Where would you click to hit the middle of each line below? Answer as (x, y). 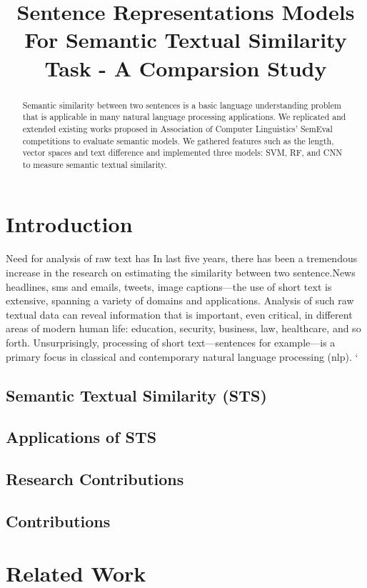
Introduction (69, 224)
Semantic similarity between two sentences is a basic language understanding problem (182, 105)
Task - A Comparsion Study (186, 68)
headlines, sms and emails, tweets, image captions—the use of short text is (169, 286)
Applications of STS (81, 437)
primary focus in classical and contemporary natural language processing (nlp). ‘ (182, 356)
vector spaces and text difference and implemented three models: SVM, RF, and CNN (182, 153)
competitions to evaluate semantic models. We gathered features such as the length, (178, 140)
